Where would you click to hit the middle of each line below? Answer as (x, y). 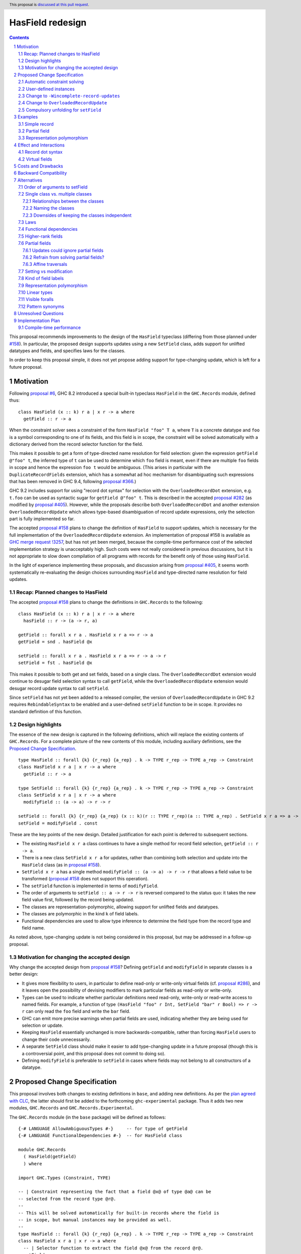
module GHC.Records (42, 1150)
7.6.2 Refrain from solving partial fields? (64, 257)
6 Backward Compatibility (40, 173)
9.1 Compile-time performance (50, 327)
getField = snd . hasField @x (55, 642)
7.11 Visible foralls (36, 299)
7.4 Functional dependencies (48, 229)
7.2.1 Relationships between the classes (63, 201)
